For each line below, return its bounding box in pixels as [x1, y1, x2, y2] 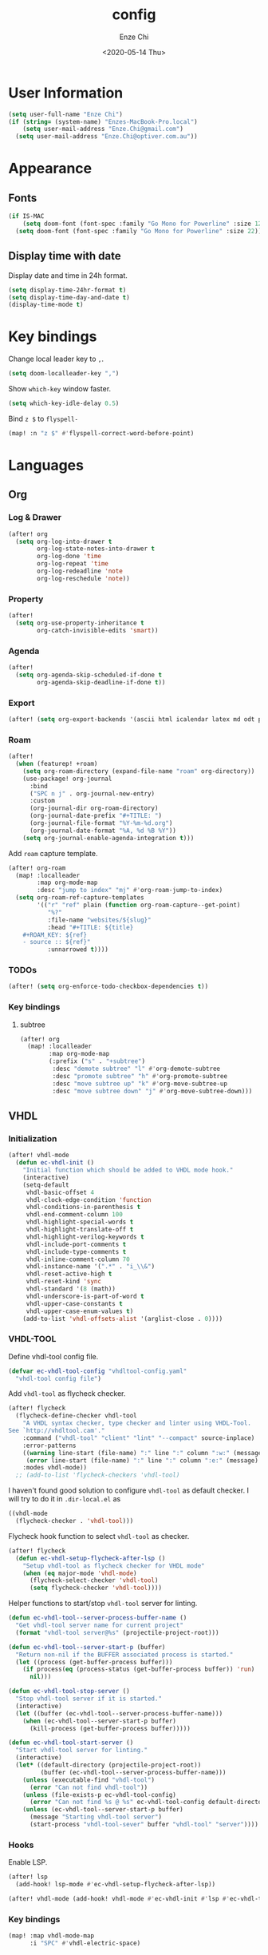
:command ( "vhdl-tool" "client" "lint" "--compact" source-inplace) [22, 1434, 255, 1442]
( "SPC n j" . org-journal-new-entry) [29, 789, 156, 798]
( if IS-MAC [8, 212, 45, 220]
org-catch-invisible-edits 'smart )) [37, 626, 159, 634]
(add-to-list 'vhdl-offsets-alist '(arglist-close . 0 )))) [22, 1315, 223, 1322]
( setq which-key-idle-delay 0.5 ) [8, 399, 120, 408]
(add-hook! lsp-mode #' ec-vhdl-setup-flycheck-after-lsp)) [15, 1881, 216, 1889]
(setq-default [22, 1180, 69, 1189]
